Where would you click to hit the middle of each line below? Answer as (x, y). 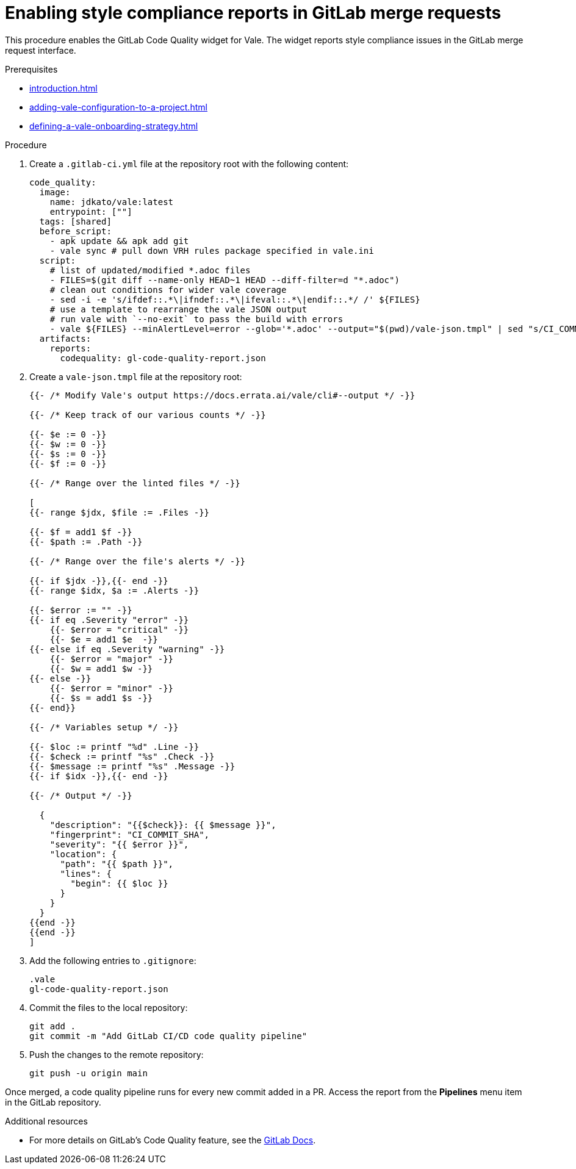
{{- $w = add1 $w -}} (101, 668)
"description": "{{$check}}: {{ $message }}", (163, 825)
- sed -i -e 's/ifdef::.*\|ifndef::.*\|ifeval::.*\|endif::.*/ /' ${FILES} (235, 299)
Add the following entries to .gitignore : (113, 960)
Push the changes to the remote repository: (117, 1054)
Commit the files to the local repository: (109, 1007)
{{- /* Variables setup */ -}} (104, 727)
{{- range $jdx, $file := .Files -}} (120, 512)
